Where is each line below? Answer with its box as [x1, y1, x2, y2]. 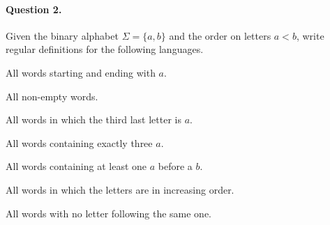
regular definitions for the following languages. [6, 42, 204, 56]
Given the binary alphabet [6, 28, 119, 42]
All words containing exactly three [6, 135, 153, 150]
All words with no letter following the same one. [6, 205, 211, 220]
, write [296, 28, 324, 42]
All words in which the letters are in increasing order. [6, 182, 234, 196]
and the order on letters [169, 28, 271, 42]
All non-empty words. [6, 88, 98, 103]
